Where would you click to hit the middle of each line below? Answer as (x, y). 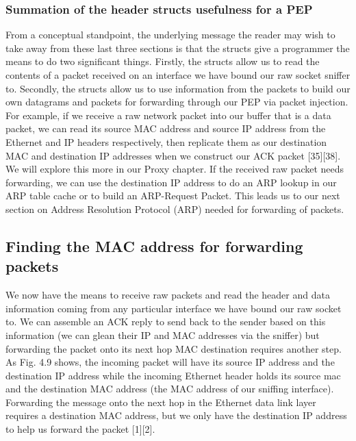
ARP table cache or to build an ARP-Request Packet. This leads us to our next (173, 196)
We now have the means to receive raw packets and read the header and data (168, 295)
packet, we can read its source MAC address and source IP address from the (166, 128)
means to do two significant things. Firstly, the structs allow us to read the (163, 61)
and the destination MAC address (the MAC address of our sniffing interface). (170, 389)
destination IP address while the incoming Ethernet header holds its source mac (173, 375)
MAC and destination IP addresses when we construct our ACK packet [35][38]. (173, 155)
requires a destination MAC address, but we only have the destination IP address (176, 415)
